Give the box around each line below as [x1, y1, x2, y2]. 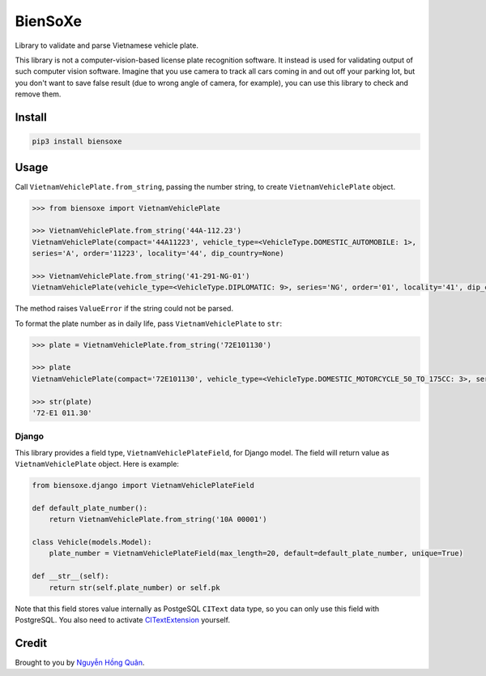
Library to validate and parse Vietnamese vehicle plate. [15, 41, 198, 50]
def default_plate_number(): [32, 503, 148, 512]
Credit [15, 636, 48, 650]
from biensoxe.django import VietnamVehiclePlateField [32, 481, 254, 490]
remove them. [15, 89, 62, 99]
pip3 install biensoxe [32, 137, 122, 146]
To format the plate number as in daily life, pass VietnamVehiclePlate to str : [15, 319, 283, 328]
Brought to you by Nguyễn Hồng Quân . [15, 657, 145, 667]
